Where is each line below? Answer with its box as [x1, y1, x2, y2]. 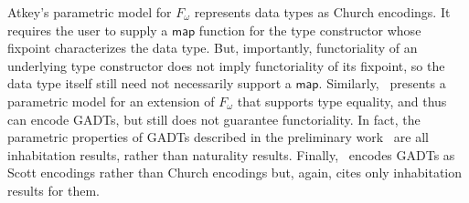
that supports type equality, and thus [237, 91, 447, 110]
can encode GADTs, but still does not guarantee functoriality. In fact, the [7, 109, 421, 128]
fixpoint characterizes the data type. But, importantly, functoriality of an [7, 38, 418, 57]
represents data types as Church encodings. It [194, 3, 451, 21]
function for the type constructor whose [198, 20, 421, 39]
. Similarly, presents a [318, 74, 446, 93]
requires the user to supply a [7, 20, 168, 39]
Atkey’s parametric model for [7, 3, 172, 21]
